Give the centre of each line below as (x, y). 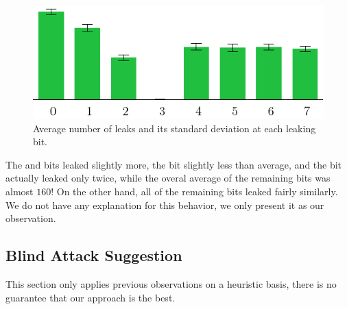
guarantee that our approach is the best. (91, 297)
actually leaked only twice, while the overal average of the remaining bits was (168, 178)
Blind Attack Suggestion (94, 255)
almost (20, 191)
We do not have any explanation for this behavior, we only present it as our (165, 205)
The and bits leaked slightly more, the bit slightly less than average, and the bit (174, 164)
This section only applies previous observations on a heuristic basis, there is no (171, 283)
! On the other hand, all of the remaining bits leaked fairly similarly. (194, 191)
